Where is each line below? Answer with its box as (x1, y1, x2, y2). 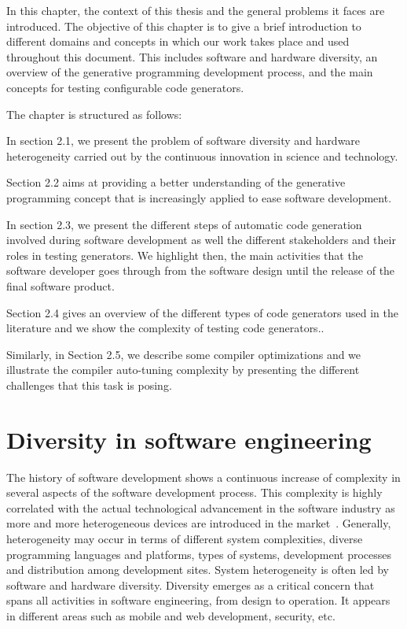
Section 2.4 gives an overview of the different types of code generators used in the (6, 304, 398, 320)
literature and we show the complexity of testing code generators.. (6, 320, 324, 336)
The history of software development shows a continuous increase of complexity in (6, 468, 401, 485)
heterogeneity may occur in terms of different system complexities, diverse (6, 530, 363, 546)
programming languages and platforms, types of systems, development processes (6, 546, 392, 562)
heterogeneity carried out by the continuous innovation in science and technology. (6, 147, 398, 164)
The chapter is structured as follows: (6, 105, 182, 122)
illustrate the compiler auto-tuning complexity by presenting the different (6, 361, 360, 378)
